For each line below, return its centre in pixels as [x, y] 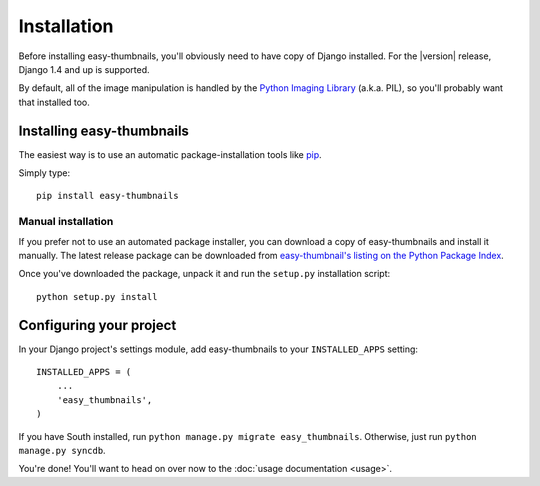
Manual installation [66, 222]
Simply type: [44, 173]
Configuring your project [97, 325]
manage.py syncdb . [62, 450]
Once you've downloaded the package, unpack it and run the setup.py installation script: [204, 274]
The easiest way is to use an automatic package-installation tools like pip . [170, 154]
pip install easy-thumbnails [107, 196]
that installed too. [54, 102]
